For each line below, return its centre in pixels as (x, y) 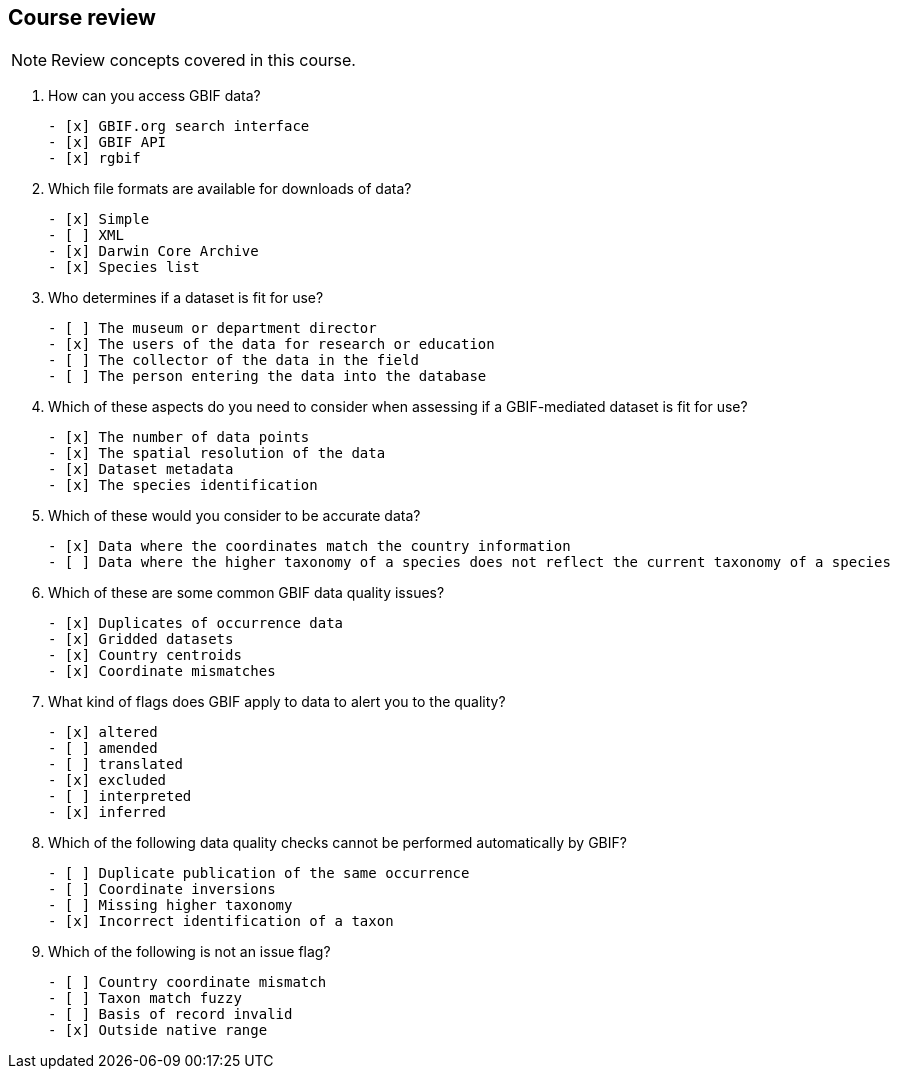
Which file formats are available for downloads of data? (230, 189)
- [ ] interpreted (120, 796)
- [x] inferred (107, 812)
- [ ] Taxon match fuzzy (145, 998)
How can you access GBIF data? (154, 96)
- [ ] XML (86, 235)
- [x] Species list (124, 267)
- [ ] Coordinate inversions (162, 889)
